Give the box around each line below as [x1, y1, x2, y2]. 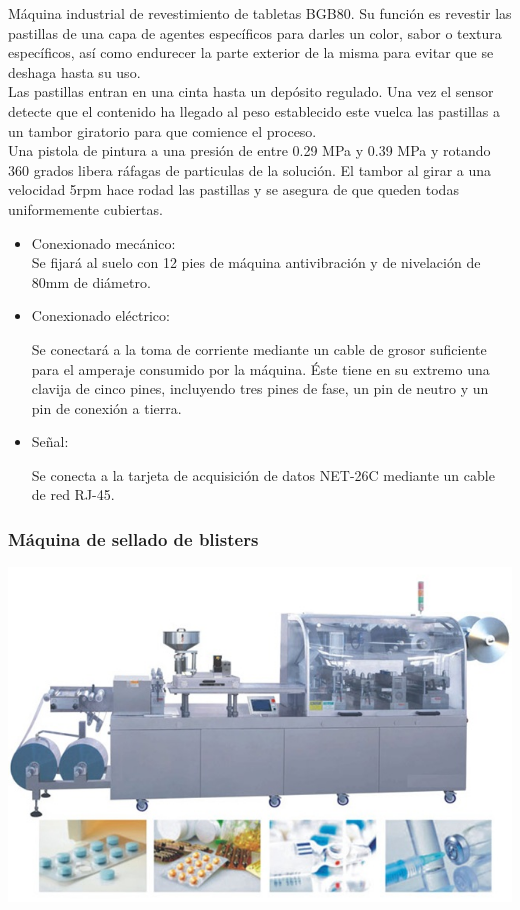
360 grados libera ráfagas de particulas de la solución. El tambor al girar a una [8, 159, 492, 180]
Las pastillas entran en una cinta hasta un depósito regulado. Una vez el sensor [8, 81, 494, 102]
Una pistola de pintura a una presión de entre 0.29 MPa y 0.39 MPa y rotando [8, 140, 491, 161]
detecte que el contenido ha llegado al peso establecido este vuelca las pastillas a [8, 100, 500, 121]
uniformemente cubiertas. [8, 198, 163, 219]
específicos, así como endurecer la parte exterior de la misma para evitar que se [8, 42, 494, 63]
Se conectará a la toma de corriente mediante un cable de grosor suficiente [31, 338, 487, 359]
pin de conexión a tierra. [31, 397, 182, 418]
